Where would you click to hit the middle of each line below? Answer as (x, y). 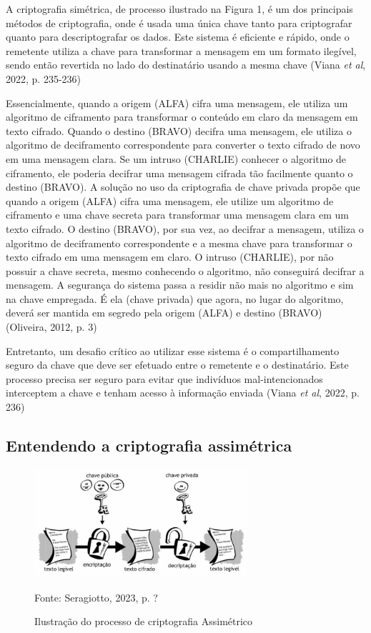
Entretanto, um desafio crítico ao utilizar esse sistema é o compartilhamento (173, 350)
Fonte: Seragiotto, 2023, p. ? (96, 597)
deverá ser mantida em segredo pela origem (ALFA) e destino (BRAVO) (164, 313)
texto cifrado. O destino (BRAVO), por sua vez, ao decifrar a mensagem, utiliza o (185, 228)
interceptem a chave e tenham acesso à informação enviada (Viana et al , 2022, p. (183, 393)
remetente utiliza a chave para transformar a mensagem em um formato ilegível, (181, 50)
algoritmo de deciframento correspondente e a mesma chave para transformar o (179, 243)
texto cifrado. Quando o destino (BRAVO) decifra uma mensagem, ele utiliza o (179, 130)
